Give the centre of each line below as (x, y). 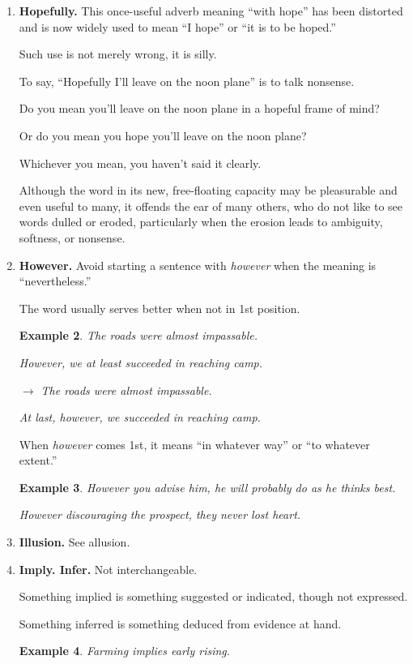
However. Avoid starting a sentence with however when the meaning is (198, 265)
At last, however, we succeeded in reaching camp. (140, 417)
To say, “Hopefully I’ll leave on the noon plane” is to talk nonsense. (187, 81)
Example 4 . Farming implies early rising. (125, 651)
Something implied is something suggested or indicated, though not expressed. (213, 596)
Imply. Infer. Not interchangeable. (108, 569)
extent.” (38, 460)
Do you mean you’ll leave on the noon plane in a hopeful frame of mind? (199, 108)
